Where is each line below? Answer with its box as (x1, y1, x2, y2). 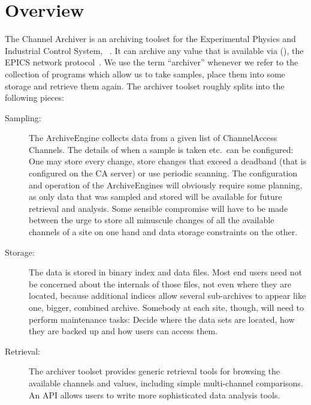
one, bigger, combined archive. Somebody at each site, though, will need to (29, 301, 304, 313)
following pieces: (5, 91, 64, 104)
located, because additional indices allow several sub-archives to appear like (29, 289, 306, 302)
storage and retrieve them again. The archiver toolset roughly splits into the (5, 79, 285, 92)
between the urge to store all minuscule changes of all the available (29, 214, 274, 226)
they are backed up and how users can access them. (29, 325, 218, 337)
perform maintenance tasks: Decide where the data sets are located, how (29, 313, 295, 325)
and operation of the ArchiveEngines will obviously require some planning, (29, 178, 303, 191)
